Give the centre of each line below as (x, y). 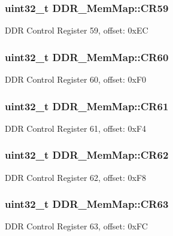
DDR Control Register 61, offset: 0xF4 (76, 128)
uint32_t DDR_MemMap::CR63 (87, 204)
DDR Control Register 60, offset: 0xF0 (76, 79)
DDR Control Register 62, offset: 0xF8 (76, 177)
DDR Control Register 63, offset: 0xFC (76, 226)
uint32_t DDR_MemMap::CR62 (87, 155)
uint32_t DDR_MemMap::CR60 (87, 57)
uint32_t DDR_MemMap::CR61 (87, 106)
